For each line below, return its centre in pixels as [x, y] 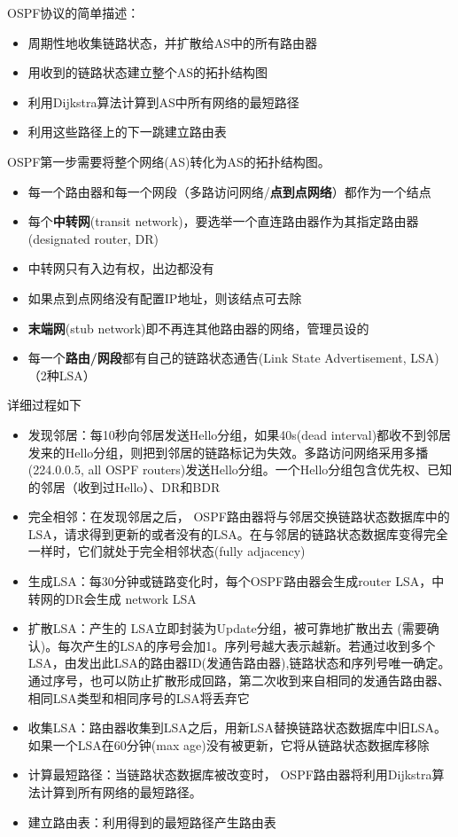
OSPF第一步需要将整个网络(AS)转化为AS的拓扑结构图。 [169, 161]
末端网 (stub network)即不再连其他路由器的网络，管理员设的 [198, 328]
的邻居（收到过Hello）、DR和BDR [124, 486]
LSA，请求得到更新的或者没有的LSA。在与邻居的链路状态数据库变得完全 [238, 533]
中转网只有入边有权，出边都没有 [121, 268]
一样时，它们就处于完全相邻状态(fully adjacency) [167, 551]
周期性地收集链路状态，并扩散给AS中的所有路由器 [173, 42]
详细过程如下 [44, 405]
